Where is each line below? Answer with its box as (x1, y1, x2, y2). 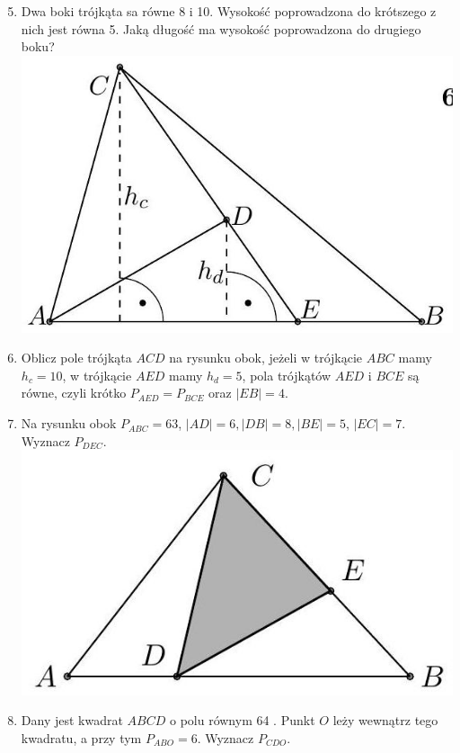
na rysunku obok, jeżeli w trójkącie (169, 348, 363, 367)
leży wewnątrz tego (332, 711, 438, 730)
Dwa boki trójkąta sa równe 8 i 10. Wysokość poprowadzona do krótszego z (21, 2, 437, 20)
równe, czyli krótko (21, 383, 127, 402)
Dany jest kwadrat (21, 711, 123, 730)
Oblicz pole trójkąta (21, 348, 132, 367)
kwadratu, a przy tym (21, 728, 142, 747)
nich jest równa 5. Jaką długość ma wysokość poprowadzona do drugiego (21, 19, 421, 38)
